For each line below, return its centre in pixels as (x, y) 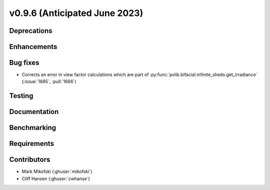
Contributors (30, 160)
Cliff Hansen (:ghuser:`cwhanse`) (56, 178)
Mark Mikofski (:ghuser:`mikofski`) (57, 171)
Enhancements (33, 47)
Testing (21, 96)
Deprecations (31, 31)
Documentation (34, 112)
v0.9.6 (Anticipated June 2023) (76, 13)
